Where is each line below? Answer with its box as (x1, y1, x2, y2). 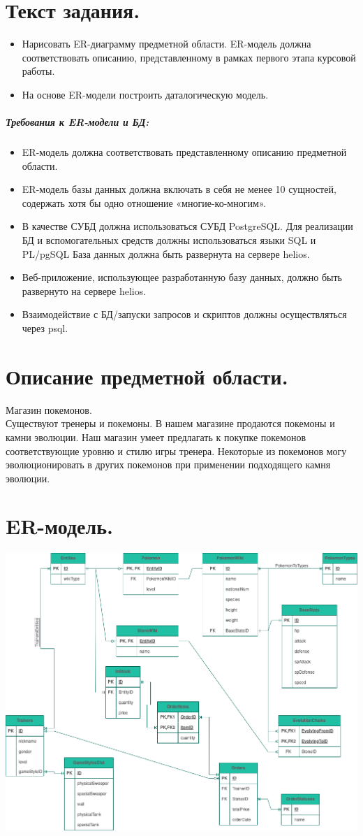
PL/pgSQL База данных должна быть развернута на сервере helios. (22, 246, 310, 261)
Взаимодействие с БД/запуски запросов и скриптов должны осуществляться (22, 307, 347, 322)
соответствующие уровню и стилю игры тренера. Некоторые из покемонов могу (6, 443, 347, 458)
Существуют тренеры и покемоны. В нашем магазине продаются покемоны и (6, 416, 335, 431)
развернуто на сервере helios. (22, 283, 147, 298)
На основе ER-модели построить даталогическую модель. (22, 87, 269, 101)
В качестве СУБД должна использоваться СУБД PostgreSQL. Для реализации (22, 219, 353, 233)
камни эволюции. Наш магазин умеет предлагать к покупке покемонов (6, 429, 306, 444)
